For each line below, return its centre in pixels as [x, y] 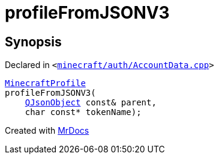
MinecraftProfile [45, 83]
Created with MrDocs [47, 131]
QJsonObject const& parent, [91, 103]
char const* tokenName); [83, 112]
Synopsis [33, 42]
